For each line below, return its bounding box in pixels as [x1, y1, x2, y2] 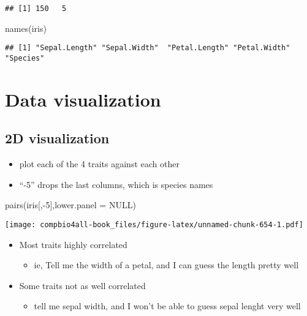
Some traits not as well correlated [19, 279, 146, 292]
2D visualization [5, 129, 110, 148]
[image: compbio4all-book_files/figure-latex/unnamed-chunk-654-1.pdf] [5, 220, 303, 229]
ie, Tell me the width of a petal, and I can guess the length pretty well [34, 258, 299, 271]
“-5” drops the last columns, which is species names [19, 178, 213, 190]
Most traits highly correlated [19, 238, 127, 250]
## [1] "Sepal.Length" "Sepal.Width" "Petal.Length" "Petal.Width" [5, 43, 290, 53]
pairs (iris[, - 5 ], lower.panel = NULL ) [5, 198, 136, 211]
